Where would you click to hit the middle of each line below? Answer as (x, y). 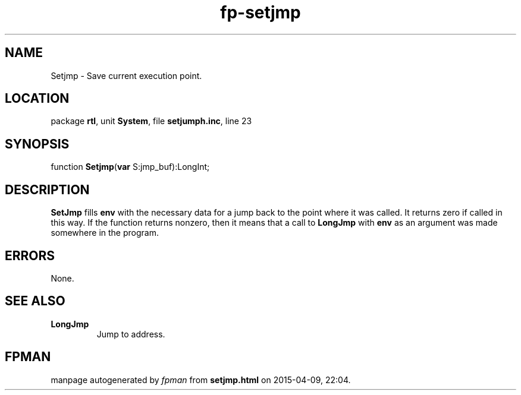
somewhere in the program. (105, 233)
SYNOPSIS (37, 144)
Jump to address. (131, 334)
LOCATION (37, 99)
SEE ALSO (35, 301)
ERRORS (30, 255)
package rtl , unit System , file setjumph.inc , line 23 (151, 121)
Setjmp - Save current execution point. (126, 75)
